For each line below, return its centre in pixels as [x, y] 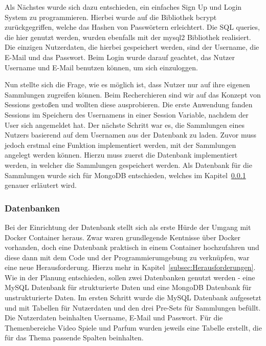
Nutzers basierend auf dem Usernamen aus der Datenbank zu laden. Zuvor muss [130, 135]
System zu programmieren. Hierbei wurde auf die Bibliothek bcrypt [111, 17]
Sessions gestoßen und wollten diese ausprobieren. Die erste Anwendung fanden [129, 104]
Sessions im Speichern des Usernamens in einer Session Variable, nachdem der [127, 114]
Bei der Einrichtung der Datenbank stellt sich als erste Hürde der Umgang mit [128, 227]
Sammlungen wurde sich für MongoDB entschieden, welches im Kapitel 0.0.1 [125, 175]
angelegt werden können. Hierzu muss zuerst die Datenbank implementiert [121, 155]
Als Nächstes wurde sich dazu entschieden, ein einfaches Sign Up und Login [123, 7]
